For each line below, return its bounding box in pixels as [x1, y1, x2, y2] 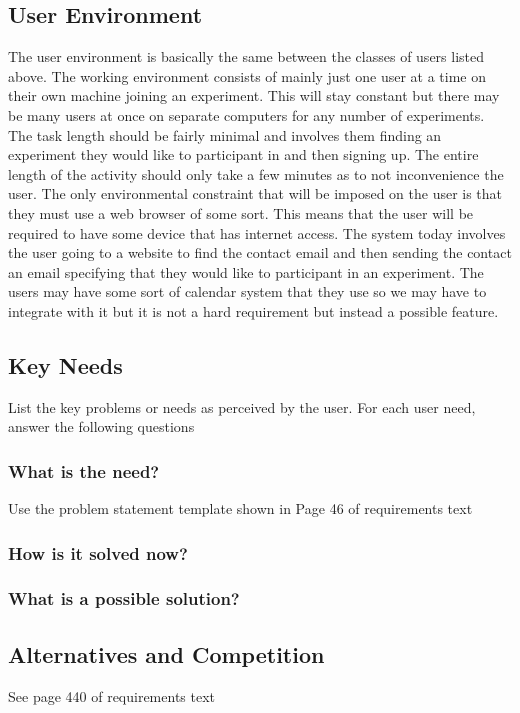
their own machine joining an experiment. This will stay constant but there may [8, 85, 500, 106]
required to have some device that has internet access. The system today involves [8, 222, 506, 243]
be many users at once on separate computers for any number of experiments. [8, 104, 485, 125]
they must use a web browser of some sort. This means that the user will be [8, 202, 474, 223]
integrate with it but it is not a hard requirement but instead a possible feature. [8, 300, 499, 321]
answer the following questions [8, 416, 195, 437]
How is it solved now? [8, 540, 188, 565]
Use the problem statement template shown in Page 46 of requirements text [8, 498, 473, 519]
